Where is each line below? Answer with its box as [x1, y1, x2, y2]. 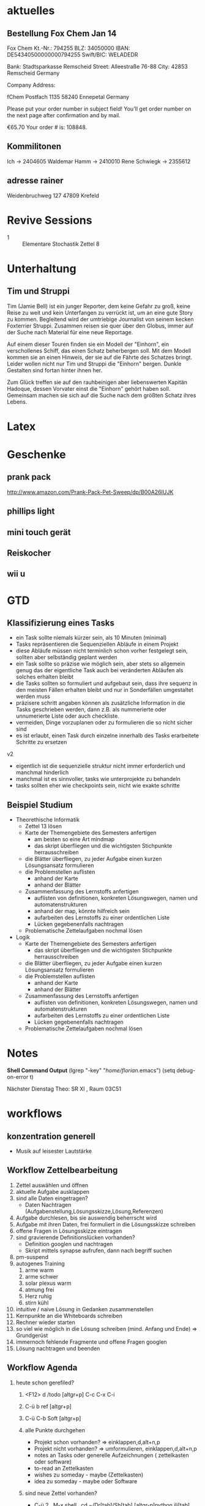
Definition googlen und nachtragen [24, 1240, 113, 1247]
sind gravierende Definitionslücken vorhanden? [15, 1233, 135, 1241]
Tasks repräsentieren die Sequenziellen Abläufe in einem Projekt [15, 640, 179, 648]
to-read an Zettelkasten [34, 1464, 94, 1472]
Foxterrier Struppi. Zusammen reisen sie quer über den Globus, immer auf [7, 322, 193, 329]
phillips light [7, 506, 55, 517]
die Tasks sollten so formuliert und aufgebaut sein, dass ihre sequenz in [15, 680, 198, 687]
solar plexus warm [24, 1279, 72, 1287]
